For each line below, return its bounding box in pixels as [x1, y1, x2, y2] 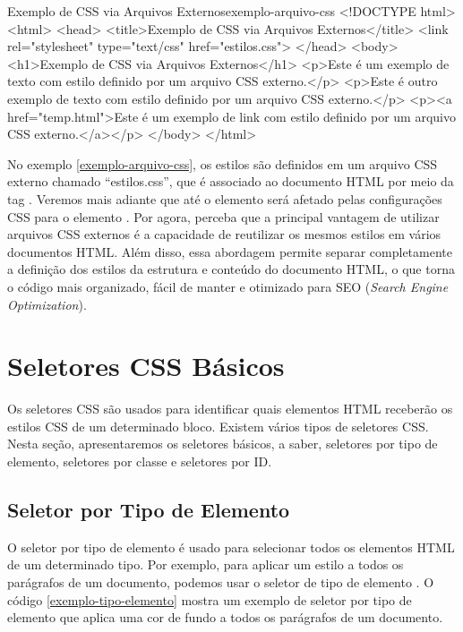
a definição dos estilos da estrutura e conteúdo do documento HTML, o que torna [7, 260, 455, 278]
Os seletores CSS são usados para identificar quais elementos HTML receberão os [7, 399, 453, 418]
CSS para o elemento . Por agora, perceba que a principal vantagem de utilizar [7, 207, 440, 226]
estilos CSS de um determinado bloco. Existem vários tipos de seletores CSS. [7, 416, 429, 435]
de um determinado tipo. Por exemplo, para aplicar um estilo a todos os [7, 555, 404, 574]
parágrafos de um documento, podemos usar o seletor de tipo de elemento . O [7, 572, 434, 591]
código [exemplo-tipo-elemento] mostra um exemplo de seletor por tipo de [7, 590, 412, 609]
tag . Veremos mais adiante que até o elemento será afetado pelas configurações [7, 189, 442, 208]
